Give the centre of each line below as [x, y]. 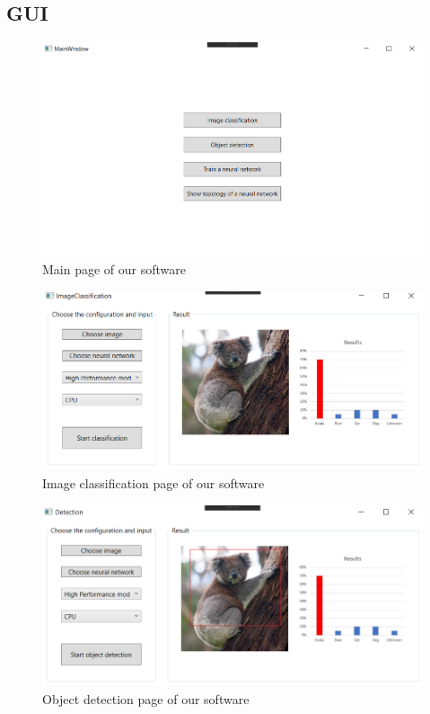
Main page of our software [114, 269]
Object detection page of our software [146, 698]
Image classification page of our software [154, 483]
